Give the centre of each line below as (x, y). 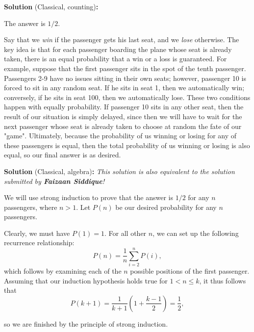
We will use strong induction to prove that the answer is (89, 197)
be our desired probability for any (166, 207)
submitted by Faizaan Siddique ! (54, 181)
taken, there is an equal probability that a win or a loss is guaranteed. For (115, 59)
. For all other (126, 233)
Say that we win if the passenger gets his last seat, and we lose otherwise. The (122, 39)
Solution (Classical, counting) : (51, 6)
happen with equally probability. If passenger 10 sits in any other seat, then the (124, 107)
